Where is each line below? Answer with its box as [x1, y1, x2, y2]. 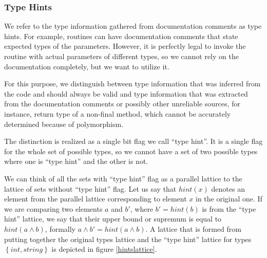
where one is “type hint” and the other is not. [4, 156, 148, 167]
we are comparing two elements [4, 203, 103, 214]
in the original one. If [196, 193, 262, 204]
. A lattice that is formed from [145, 223, 241, 234]
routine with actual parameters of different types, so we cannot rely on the [4, 51, 239, 61]
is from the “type [202, 203, 256, 214]
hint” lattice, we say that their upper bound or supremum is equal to [4, 213, 222, 224]
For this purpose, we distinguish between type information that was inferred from [4, 78, 261, 89]
